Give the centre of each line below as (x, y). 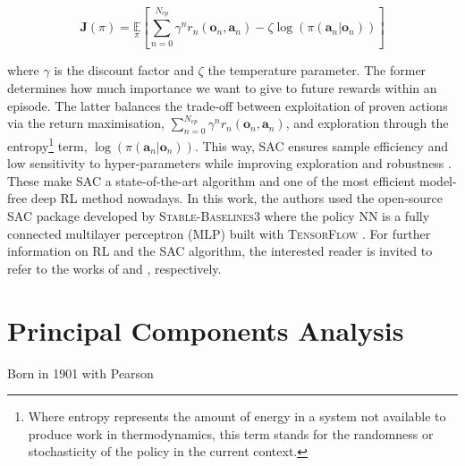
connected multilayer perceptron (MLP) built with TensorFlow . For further (219, 233)
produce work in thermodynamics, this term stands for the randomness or (231, 433)
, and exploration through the (367, 123)
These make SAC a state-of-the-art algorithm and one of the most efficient (211, 180)
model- (438, 180)
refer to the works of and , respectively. (114, 268)
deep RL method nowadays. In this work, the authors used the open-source (237, 198)
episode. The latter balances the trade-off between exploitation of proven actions (228, 105)
